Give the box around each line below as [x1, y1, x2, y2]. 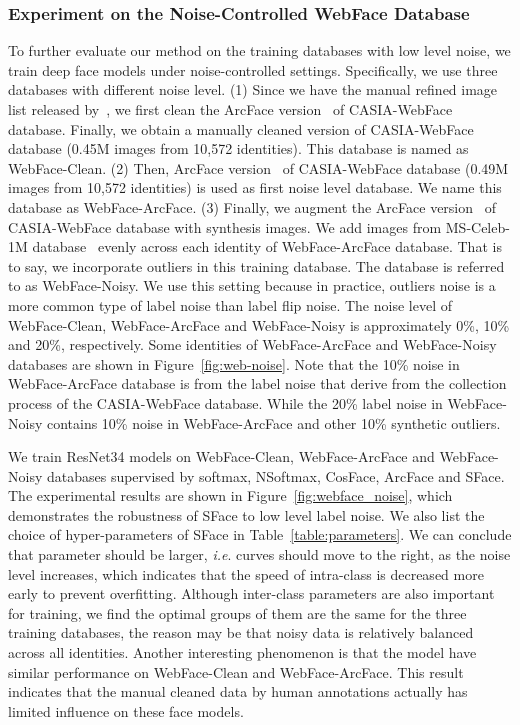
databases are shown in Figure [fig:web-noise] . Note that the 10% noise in [8, 353, 460, 374]
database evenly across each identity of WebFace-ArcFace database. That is [32, 236, 502, 257]
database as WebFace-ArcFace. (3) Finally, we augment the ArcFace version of [8, 196, 496, 217]
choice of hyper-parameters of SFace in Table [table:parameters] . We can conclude [8, 524, 512, 545]
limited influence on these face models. [8, 700, 244, 721]
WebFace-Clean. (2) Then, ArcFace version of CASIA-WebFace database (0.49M [8, 157, 509, 178]
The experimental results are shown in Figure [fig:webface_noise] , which [8, 485, 453, 506]
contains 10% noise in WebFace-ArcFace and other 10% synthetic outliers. [46, 412, 501, 433]
